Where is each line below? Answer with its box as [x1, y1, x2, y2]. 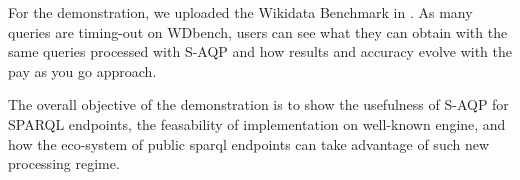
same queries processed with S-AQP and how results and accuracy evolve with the [8, 41, 512, 62]
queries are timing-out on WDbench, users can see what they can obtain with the [8, 21, 508, 42]
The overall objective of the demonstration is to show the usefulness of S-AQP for [8, 94, 509, 115]
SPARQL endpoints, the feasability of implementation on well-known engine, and [8, 113, 506, 134]
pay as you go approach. [8, 60, 157, 81]
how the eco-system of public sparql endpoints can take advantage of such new [8, 133, 490, 154]
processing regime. [8, 153, 120, 174]
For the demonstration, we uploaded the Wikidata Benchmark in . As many [8, 2, 473, 22]
